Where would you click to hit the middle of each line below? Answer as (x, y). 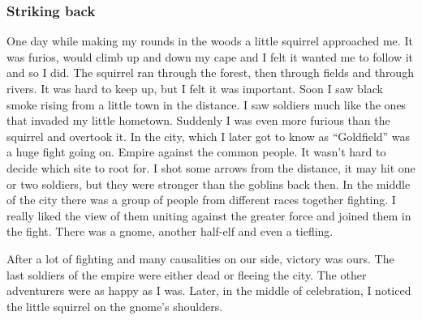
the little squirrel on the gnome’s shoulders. (115, 306)
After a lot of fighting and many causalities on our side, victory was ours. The (200, 258)
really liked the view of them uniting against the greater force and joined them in (209, 215)
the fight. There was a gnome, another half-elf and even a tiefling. (170, 231)
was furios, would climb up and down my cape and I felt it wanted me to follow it (210, 56)
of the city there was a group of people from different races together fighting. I (201, 200)
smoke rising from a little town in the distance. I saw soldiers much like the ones (207, 104)
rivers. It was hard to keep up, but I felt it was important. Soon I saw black (195, 88)
